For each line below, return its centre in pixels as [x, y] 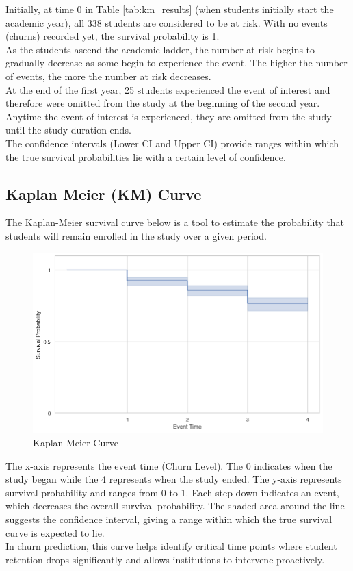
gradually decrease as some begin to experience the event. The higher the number [176, 63]
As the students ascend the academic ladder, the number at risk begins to [160, 49]
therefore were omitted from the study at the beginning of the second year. [163, 103]
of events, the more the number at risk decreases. [108, 76]
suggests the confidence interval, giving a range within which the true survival [169, 519]
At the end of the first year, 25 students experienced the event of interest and [168, 89]
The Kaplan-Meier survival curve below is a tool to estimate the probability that [175, 222]
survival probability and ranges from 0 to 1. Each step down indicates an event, [172, 492]
